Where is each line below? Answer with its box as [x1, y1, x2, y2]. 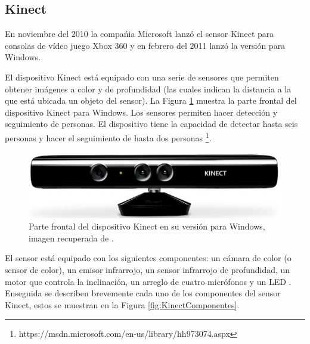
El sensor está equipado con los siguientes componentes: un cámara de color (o [5, 252, 292, 264]
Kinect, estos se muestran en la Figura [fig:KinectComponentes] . [5, 298, 240, 311]
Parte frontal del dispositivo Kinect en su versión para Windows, [29, 220, 265, 233]
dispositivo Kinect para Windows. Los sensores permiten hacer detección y [5, 106, 278, 118]
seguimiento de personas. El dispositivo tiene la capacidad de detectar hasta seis [5, 117, 298, 130]
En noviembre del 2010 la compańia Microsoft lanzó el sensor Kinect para [5, 27, 274, 40]
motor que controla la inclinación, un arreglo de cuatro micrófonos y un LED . [5, 275, 292, 287]
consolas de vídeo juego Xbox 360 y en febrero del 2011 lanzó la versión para [5, 39, 286, 51]
